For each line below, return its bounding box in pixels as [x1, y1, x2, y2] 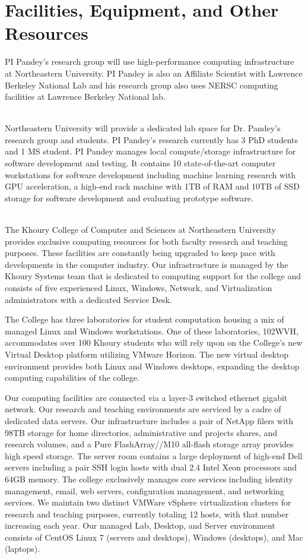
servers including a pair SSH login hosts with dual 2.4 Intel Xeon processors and [5, 461, 297, 473]
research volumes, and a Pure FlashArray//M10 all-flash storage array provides [5, 438, 294, 450]
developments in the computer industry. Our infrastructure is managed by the [5, 258, 288, 270]
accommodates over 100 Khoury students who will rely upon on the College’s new [5, 336, 303, 349]
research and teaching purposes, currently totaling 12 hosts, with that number [5, 507, 289, 520]
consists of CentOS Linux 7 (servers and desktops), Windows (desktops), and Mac [5, 530, 304, 543]
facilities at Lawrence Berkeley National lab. [5, 90, 166, 103]
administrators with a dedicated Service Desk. [5, 293, 172, 305]
